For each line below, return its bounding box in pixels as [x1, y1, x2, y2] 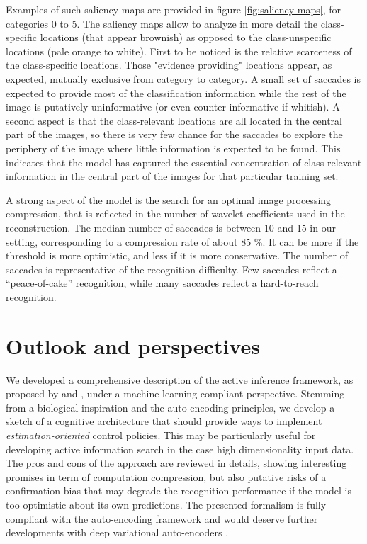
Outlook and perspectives [6, 331, 260, 360]
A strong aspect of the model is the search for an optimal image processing [6, 192, 332, 207]
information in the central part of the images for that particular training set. [6, 169, 339, 183]
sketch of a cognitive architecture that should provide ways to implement [6, 414, 322, 429]
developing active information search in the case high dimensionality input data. [6, 441, 354, 456]
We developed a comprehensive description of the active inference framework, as [6, 372, 354, 387]
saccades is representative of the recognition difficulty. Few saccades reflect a [6, 261, 337, 276]
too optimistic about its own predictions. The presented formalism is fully [6, 497, 327, 511]
